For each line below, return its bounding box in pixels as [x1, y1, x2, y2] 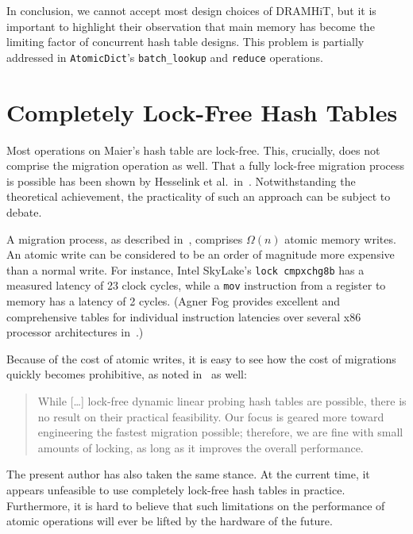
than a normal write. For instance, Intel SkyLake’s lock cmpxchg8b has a [6, 261, 365, 278]
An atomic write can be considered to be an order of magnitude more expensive [6, 246, 395, 263]
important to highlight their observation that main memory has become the [6, 17, 375, 34]
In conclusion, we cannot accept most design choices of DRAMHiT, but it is [6, 2, 376, 18]
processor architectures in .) [6, 324, 144, 340]
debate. [6, 203, 42, 220]
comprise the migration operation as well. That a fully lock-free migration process [6, 157, 405, 174]
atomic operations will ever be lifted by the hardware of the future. [6, 513, 333, 529]
